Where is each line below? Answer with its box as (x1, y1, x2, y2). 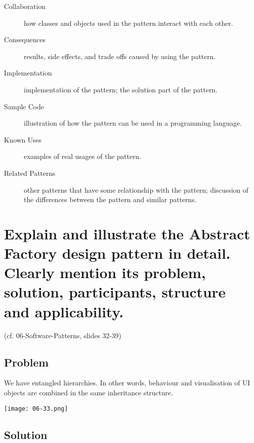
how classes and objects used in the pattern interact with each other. (24, 17, 233, 28)
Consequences (4, 34, 46, 45)
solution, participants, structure (4, 282, 226, 302)
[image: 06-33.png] (4, 405, 68, 412)
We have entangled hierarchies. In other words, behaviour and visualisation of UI (4, 377, 250, 388)
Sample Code (4, 101, 44, 111)
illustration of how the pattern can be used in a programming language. (24, 118, 242, 128)
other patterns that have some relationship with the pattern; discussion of (24, 184, 249, 195)
